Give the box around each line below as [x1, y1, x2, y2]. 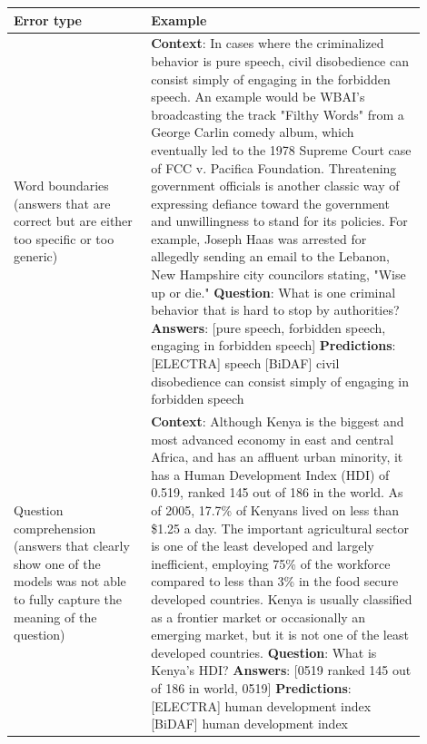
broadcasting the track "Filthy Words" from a [151, 104, 404, 123]
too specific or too [14, 229, 114, 248]
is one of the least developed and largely [151, 536, 374, 555]
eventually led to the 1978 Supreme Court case [151, 140, 412, 159]
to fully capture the [14, 590, 123, 608]
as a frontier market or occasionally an [151, 607, 366, 626]
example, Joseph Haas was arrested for [151, 229, 367, 248]
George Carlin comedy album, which [151, 122, 354, 142]
